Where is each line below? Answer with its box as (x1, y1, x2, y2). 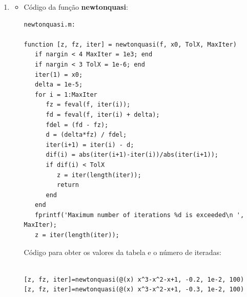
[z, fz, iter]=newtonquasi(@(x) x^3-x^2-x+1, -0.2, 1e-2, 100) (24, 275, 244, 283)
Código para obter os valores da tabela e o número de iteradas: (24, 246, 221, 257)
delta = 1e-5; (35, 81, 83, 89)
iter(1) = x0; (35, 71, 83, 78)
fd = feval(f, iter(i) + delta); (46, 111, 160, 118)
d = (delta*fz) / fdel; (46, 131, 127, 139)
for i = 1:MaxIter (35, 91, 97, 98)
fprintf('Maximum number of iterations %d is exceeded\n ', (35, 211, 244, 219)
